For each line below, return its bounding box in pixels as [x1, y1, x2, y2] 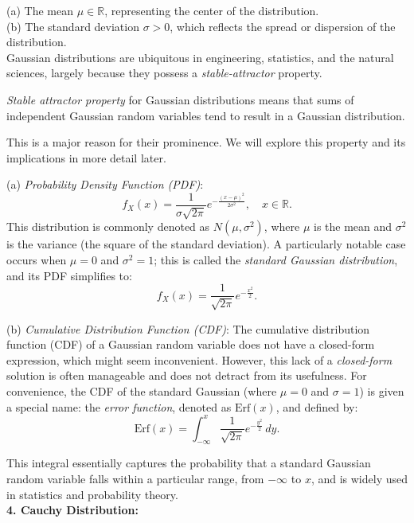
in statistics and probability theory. [6, 486, 178, 502]
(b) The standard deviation [6, 18, 139, 34]
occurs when [6, 251, 67, 267]
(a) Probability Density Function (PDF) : [6, 176, 204, 193]
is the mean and [313, 218, 393, 235]
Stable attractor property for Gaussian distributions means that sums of [6, 91, 354, 107]
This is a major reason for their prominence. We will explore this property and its [6, 134, 406, 150]
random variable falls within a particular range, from [6, 470, 264, 487]
